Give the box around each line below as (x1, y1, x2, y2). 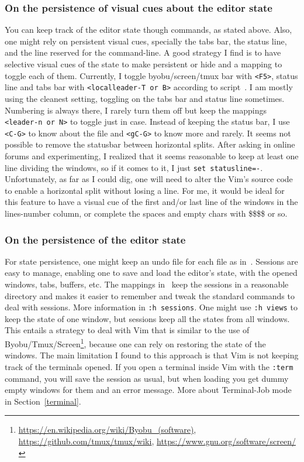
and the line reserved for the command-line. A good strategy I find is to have (5, 46, 281, 59)
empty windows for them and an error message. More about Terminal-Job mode (5, 384, 292, 396)
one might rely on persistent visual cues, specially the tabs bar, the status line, (5, 35, 287, 47)
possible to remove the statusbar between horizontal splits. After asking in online (5, 138, 295, 150)
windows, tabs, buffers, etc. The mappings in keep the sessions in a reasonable (5, 278, 289, 290)
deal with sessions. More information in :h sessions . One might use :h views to (5, 301, 298, 313)
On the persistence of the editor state (5, 232, 186, 247)
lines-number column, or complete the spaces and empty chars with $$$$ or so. (5, 207, 288, 220)
